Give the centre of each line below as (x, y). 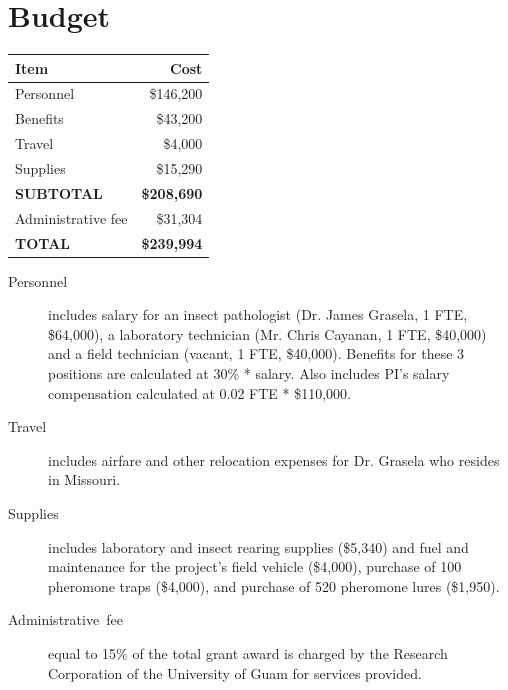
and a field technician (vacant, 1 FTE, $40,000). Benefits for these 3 (256, 353)
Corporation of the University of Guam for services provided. (235, 672)
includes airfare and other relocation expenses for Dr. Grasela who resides (274, 459)
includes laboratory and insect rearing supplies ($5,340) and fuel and (258, 546)
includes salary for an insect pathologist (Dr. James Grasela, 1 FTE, (258, 314)
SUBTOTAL (59, 192)
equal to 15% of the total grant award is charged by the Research (248, 652)
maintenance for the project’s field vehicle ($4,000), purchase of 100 (255, 566)
